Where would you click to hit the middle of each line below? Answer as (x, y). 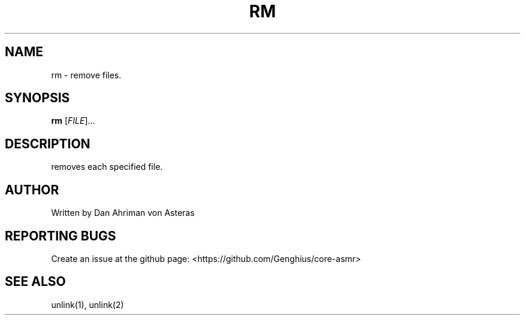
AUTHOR (32, 190)
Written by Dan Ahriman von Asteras (123, 213)
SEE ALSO (35, 282)
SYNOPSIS (37, 98)
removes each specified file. (107, 167)
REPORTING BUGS (61, 236)
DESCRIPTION (48, 144)
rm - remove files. (86, 75)
